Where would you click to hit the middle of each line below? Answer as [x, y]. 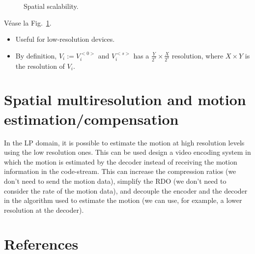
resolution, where [198, 55]
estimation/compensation [91, 119]
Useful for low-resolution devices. [65, 39]
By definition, [36, 55]
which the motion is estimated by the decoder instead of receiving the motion [121, 161]
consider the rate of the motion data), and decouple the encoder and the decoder [126, 190]
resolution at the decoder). [44, 210]
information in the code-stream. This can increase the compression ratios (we [120, 171]
